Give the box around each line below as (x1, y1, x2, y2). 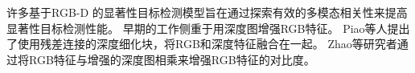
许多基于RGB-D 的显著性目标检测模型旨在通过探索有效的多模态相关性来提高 (6, 4, 408, 20)
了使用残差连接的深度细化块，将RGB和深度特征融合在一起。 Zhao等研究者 (6, 35, 397, 52)
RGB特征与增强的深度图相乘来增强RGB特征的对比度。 (28, 51, 315, 67)
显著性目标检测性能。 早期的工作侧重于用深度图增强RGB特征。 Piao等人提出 (6, 19, 410, 36)
